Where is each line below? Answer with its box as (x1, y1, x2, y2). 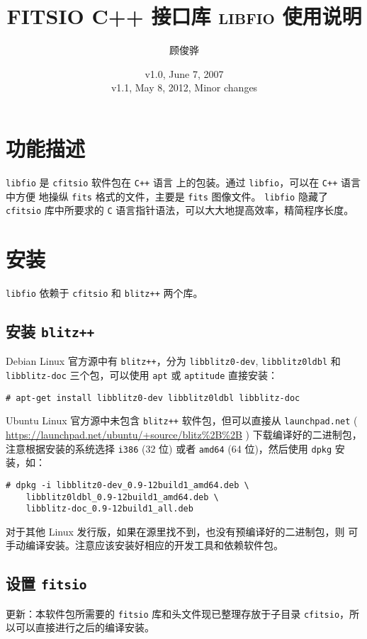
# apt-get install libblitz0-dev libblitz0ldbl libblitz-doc (6, 392, 300, 403)
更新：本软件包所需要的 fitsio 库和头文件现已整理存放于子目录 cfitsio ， (6, 606, 350, 621)
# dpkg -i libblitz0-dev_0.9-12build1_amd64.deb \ (6, 480, 249, 490)
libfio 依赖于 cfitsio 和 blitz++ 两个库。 (6, 285, 203, 300)
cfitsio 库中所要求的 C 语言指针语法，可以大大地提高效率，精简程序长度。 (6, 203, 354, 217)
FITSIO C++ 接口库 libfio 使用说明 (6, 1, 362, 30)
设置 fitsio (6, 572, 87, 594)
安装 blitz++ (6, 319, 95, 341)
